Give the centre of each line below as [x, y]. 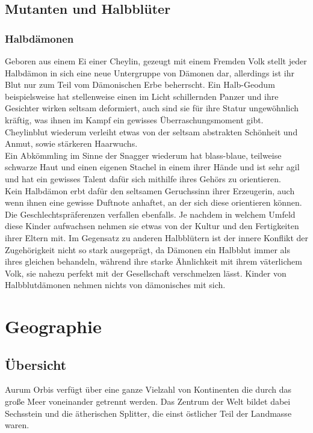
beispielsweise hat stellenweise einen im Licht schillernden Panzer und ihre [142, 96]
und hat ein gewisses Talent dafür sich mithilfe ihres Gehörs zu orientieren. [143, 178]
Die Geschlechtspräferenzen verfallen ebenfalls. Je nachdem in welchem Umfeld [150, 214]
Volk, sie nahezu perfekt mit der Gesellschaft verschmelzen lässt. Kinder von [146, 273]
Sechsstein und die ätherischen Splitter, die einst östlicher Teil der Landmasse [148, 413]
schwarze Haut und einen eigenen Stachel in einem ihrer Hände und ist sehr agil [152, 167]
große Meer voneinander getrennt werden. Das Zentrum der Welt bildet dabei [148, 401]
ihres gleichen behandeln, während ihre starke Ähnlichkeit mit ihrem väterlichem [153, 261]
